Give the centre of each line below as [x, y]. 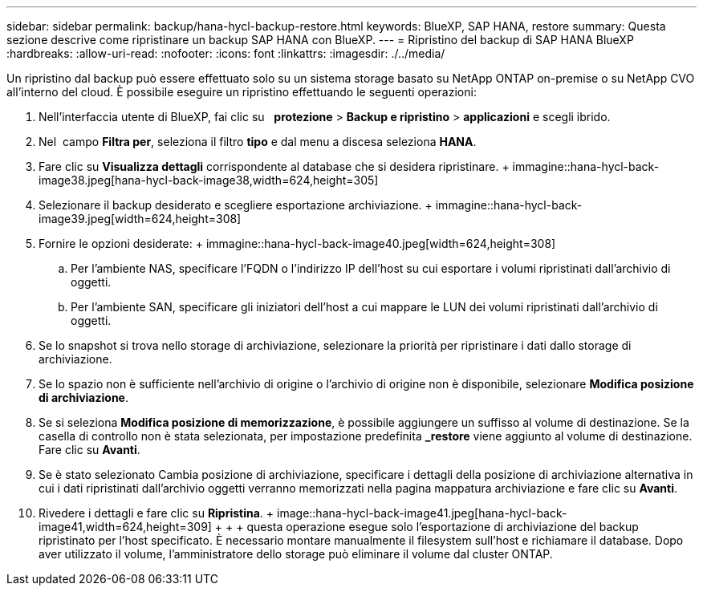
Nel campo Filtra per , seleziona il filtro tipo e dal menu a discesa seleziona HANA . [258, 142]
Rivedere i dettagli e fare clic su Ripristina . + [156, 513]
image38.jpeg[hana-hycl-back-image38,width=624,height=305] [209, 180]
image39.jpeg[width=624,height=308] [140, 219]
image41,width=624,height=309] [125, 527]
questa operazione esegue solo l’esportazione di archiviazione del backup [443, 527]
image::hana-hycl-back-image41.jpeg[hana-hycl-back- [422, 513]
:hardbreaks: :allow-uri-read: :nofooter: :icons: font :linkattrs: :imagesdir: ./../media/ [226, 53]
